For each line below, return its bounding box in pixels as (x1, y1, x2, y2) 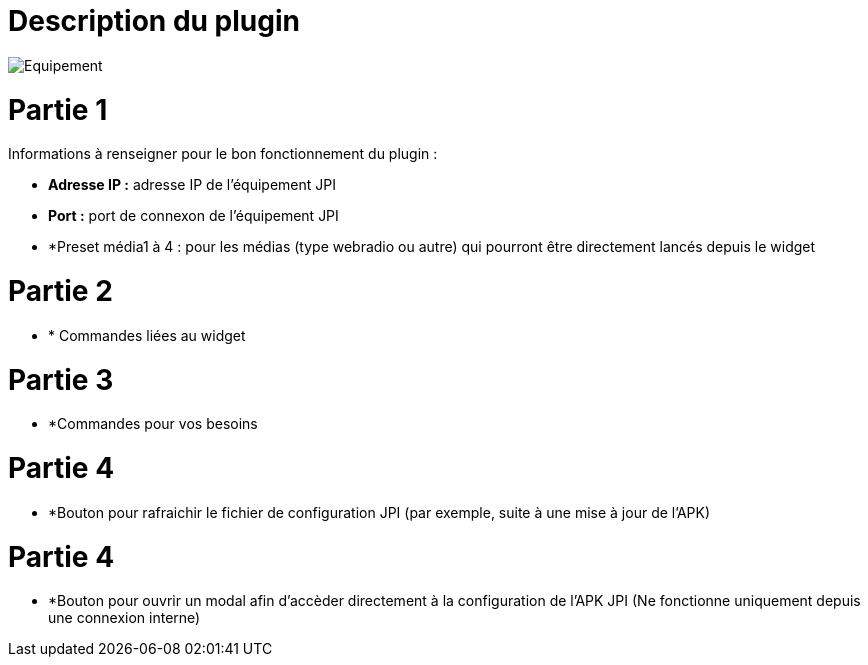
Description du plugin (8, 4, 300, 38)
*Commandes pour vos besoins (48, 415, 258, 433)
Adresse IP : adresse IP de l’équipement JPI (48, 176, 336, 194)
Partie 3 (8, 362, 114, 397)
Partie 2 (8, 274, 113, 308)
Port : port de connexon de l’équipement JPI (48, 207, 339, 225)
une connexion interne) (48, 609, 201, 627)
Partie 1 (8, 92, 108, 127)
